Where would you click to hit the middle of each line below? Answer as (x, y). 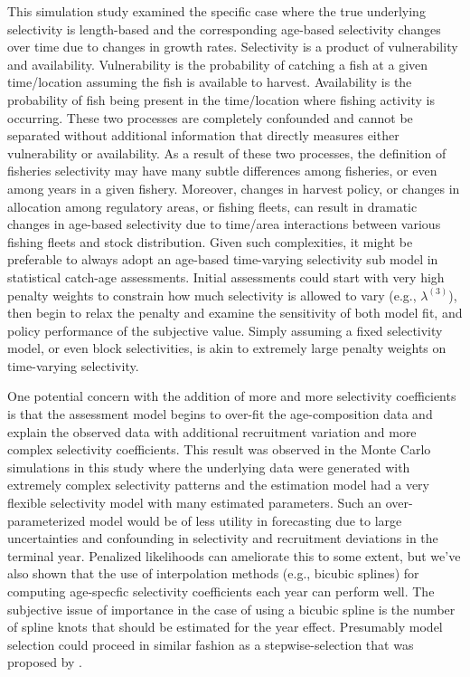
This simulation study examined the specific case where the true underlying (216, 11)
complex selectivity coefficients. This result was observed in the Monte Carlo (219, 449)
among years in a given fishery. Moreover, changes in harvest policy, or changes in (234, 188)
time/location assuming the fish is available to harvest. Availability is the (210, 82)
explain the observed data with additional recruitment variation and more (212, 431)
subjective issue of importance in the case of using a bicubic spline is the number (231, 609)
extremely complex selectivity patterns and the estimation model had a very (218, 485)
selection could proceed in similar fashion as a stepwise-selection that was (211, 644)
